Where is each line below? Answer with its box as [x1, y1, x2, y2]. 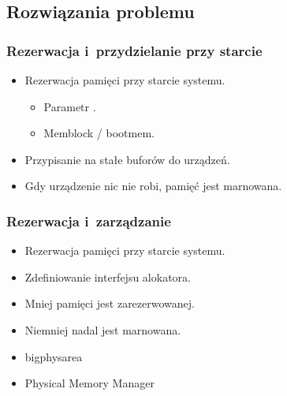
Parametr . [43, 98, 96, 114]
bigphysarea [24, 348, 83, 364]
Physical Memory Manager [24, 375, 155, 391]
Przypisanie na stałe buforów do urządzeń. [24, 151, 230, 167]
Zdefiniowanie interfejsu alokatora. [24, 268, 191, 285]
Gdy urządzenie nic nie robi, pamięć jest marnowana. [24, 177, 282, 194]
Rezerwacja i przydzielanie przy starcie [6, 40, 263, 60]
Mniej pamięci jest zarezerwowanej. [24, 295, 195, 312]
